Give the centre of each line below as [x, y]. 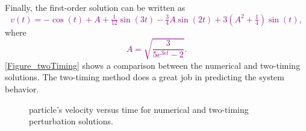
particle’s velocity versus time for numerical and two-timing [139, 109]
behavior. [22, 88]
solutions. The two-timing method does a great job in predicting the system [145, 77]
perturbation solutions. [71, 121]
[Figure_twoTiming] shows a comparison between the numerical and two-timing [153, 65]
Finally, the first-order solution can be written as [95, 7]
